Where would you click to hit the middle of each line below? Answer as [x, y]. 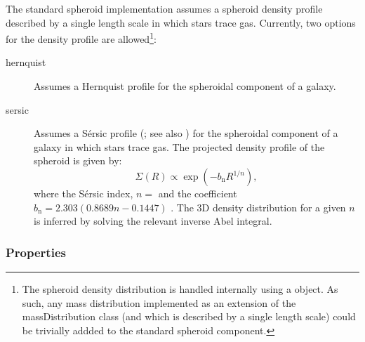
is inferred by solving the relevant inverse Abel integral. [153, 221]
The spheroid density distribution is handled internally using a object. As [180, 289]
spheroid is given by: [78, 160]
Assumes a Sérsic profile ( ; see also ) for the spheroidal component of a [186, 133]
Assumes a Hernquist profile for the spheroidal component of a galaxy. [185, 86]
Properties [36, 252]
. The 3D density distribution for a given [258, 207]
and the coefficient [198, 193]
